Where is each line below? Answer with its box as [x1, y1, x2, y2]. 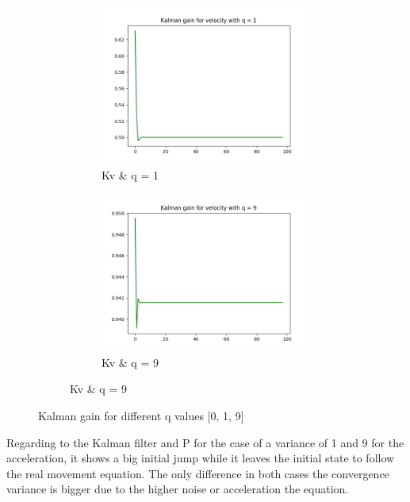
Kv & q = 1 [102, 166, 159, 183]
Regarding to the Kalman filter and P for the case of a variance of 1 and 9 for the [6, 434, 404, 450]
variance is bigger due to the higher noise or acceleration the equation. [6, 481, 349, 497]
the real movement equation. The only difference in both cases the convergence [6, 465, 389, 481]
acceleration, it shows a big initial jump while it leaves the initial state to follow [6, 450, 395, 466]
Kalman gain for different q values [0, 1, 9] [38, 407, 244, 423]
